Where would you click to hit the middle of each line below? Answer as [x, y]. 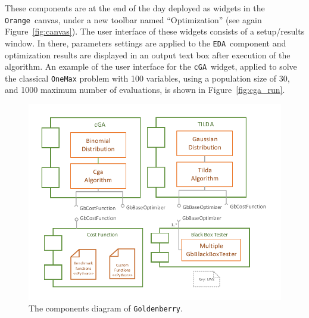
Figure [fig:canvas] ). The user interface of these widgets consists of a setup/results [155, 31]
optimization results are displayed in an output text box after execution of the [148, 54]
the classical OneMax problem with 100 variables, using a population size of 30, [147, 78]
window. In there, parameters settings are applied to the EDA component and [146, 43]
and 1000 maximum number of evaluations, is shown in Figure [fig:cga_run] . [145, 90]
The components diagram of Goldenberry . [106, 308]
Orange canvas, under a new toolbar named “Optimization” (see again [133, 19]
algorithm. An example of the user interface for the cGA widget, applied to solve [151, 66]
